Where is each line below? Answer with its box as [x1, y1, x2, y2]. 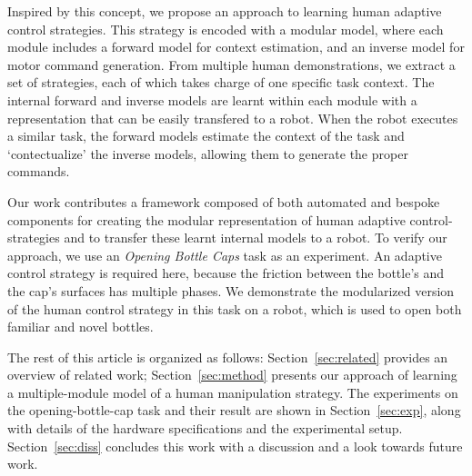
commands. [7, 162, 70, 181]
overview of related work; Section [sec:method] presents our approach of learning [7, 365, 457, 384]
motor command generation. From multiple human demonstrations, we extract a [7, 55, 456, 74]
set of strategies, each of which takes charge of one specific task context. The [7, 73, 435, 92]
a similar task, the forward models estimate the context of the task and [7, 126, 405, 145]
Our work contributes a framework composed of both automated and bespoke [7, 192, 440, 211]
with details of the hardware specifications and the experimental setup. [7, 419, 403, 438]
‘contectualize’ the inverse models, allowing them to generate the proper [7, 144, 408, 163]
